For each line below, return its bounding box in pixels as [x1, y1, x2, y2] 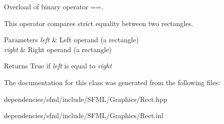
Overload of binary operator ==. [4, 1, 104, 11]
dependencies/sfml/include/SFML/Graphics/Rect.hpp [4, 93, 168, 104]
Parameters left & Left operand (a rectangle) [4, 34, 139, 45]
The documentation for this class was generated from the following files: [4, 77, 221, 87]
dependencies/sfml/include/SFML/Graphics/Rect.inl [4, 110, 164, 121]
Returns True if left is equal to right [4, 61, 112, 71]
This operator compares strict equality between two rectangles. [4, 18, 194, 28]
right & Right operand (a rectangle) [4, 44, 112, 54]
